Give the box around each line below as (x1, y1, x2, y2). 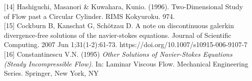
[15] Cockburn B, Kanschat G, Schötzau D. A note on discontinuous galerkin (4, 20, 234, 31)
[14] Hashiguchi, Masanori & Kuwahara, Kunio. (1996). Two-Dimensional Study (4, 1, 243, 11)
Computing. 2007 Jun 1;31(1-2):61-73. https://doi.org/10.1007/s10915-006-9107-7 (4, 39, 248, 49)
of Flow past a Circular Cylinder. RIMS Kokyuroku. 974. (4, 11, 175, 21)
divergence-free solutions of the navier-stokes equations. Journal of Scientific (4, 30, 231, 40)
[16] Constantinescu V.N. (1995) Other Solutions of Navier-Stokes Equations (4, 49, 232, 59)
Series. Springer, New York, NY (4, 68, 99, 78)
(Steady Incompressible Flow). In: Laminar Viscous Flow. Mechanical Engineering (4, 58, 249, 68)
